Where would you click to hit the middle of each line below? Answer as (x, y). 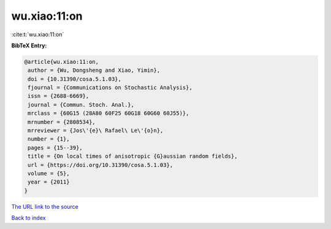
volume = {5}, (49, 173)
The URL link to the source (45, 206)
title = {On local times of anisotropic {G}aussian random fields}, (133, 156)
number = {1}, (49, 139)
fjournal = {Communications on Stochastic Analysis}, (110, 88)
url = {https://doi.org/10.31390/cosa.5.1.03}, (101, 165)
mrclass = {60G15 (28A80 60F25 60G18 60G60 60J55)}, (108, 113)
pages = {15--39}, (55, 148)
